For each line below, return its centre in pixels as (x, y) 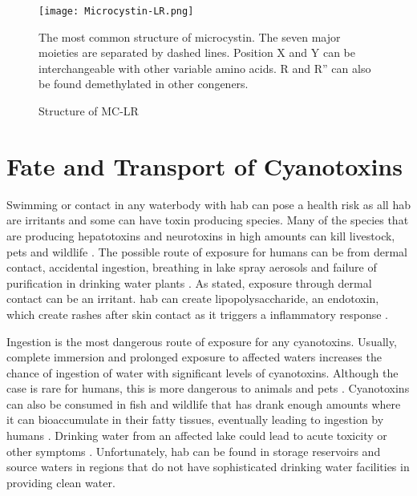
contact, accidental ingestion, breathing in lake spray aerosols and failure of (192, 267)
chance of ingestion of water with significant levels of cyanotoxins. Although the (202, 372)
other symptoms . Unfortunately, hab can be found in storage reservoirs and (194, 451)
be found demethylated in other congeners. (144, 84)
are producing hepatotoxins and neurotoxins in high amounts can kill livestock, (201, 235)
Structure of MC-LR (89, 111)
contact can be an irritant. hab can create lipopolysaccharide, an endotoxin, (193, 298)
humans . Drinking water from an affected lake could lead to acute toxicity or (197, 436)
